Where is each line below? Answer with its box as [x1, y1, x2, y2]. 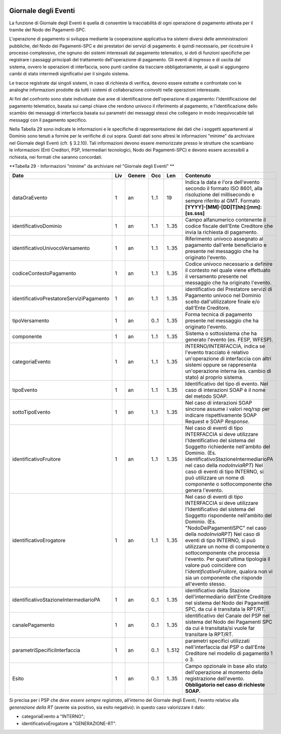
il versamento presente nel [185, 273, 248, 280]
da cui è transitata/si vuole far [185, 625, 255, 632]
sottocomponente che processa [185, 549, 260, 556]
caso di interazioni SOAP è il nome [185, 386, 266, 393]
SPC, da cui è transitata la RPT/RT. [185, 606, 266, 612]
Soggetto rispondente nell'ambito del [185, 512, 272, 519]
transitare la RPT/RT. [185, 631, 233, 638]
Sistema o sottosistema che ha [185, 330, 257, 337]
